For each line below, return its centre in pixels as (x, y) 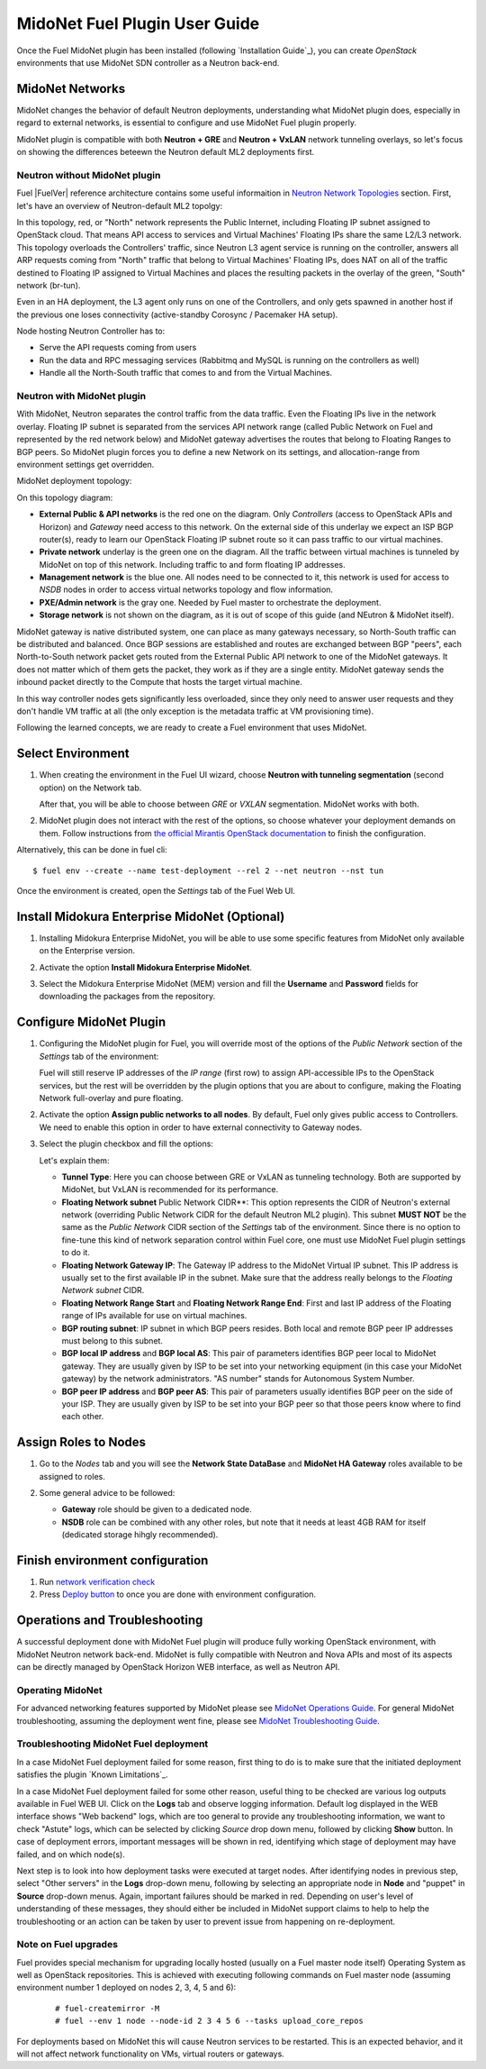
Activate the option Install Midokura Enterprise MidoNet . (145, 967)
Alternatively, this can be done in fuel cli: (92, 850)
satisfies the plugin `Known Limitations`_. (92, 1774)
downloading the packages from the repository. (127, 997)
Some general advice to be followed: (107, 1493)
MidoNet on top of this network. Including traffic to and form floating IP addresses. (192, 564)
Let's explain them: (74, 1160)
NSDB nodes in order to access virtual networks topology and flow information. (186, 589)
